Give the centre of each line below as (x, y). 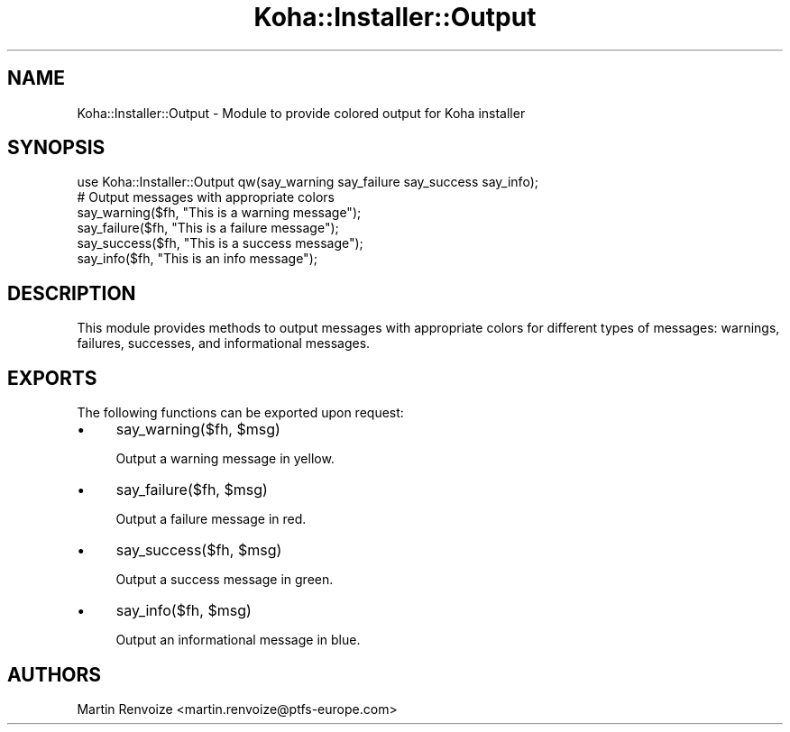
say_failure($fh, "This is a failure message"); (208, 228)
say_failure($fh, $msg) (192, 490)
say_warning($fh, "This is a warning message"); (219, 213)
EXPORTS (52, 378)
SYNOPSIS (56, 148)
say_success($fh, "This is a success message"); (220, 243)
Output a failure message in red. (211, 519)
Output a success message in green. (225, 580)
